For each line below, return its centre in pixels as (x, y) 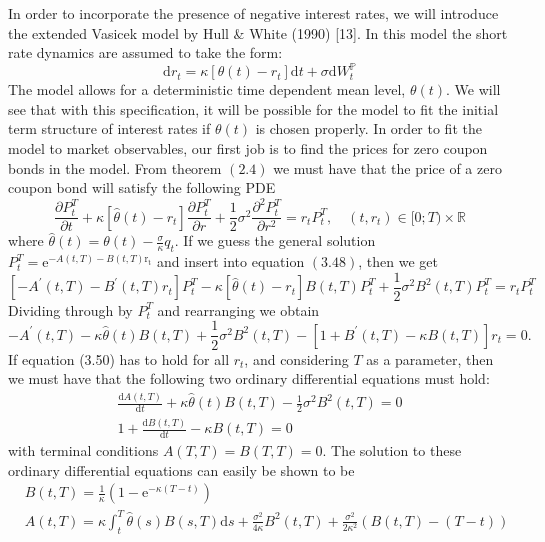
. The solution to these (392, 450)
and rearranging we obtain (238, 309)
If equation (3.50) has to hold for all (119, 358)
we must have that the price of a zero (387, 167)
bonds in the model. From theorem (115, 167)
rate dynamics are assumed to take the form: (145, 52)
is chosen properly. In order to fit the (368, 128)
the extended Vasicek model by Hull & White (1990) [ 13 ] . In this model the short (258, 32)
